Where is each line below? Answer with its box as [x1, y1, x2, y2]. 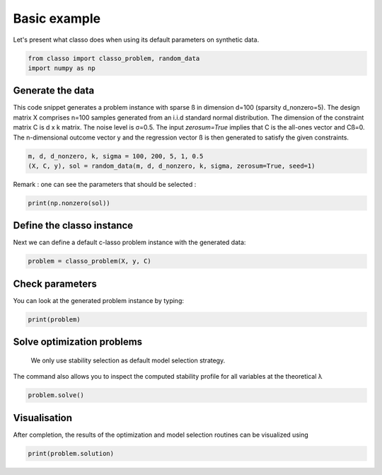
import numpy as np [28, 64, 95, 72]
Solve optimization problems [13, 336, 143, 348]
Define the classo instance [13, 219, 134, 231]
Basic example [13, 11, 101, 26]
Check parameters [13, 277, 97, 290]
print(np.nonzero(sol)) [28, 199, 111, 207]
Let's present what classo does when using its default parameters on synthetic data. [13, 35, 260, 44]
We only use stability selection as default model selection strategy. [30, 356, 226, 365]
